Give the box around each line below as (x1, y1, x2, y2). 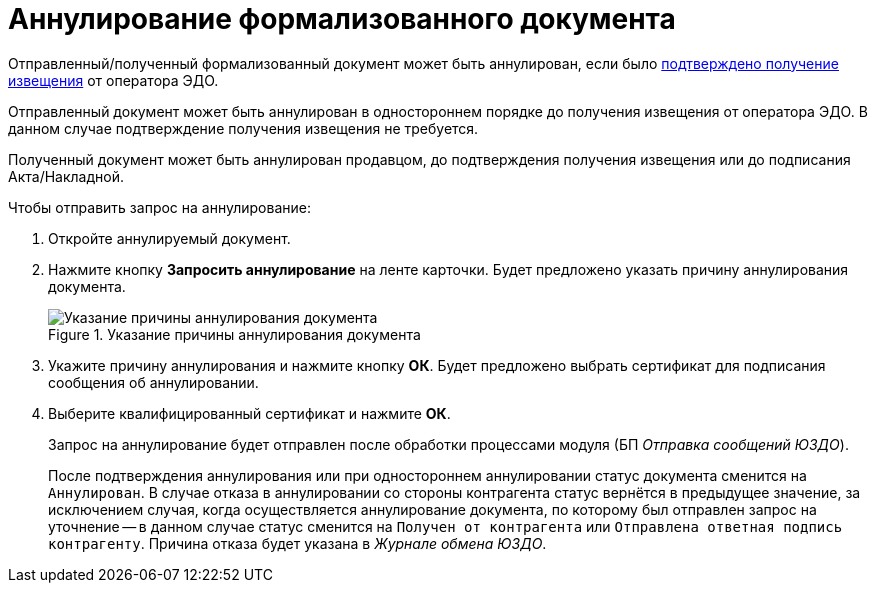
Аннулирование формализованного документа (8, 2, 676, 36)
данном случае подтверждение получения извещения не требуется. (8, 119, 479, 137)
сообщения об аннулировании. (48, 373, 259, 391)
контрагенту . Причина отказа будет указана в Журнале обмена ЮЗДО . (48, 534, 547, 552)
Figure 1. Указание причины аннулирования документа (48, 325, 421, 343)
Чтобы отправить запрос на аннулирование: (8, 198, 311, 216)
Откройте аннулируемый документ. (48, 229, 291, 247)
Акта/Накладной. (8, 167, 124, 185)
